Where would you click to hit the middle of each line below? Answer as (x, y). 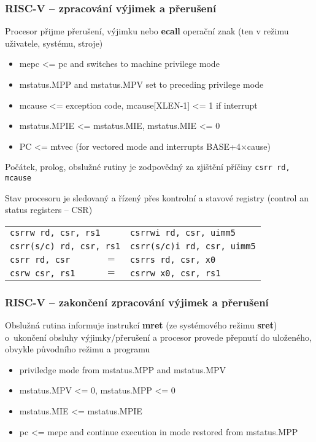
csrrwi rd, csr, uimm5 (183, 232)
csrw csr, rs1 (43, 273)
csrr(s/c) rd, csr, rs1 (65, 246)
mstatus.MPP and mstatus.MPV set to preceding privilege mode (141, 84)
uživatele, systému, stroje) (54, 43)
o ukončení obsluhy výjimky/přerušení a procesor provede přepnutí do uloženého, (158, 337)
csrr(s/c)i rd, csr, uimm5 (193, 246)
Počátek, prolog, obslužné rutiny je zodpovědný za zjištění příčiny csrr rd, (148, 167)
